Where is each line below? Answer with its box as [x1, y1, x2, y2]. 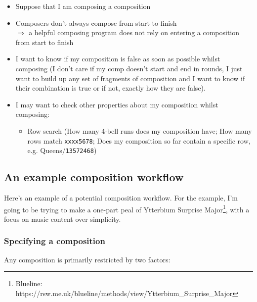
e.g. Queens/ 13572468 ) [27, 145, 97, 155]
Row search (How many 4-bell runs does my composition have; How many [27, 125, 252, 136]
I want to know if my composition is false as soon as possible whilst [15, 53, 220, 64]
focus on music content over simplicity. [4, 213, 121, 224]
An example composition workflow [4, 169, 184, 185]
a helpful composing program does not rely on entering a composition [29, 27, 240, 38]
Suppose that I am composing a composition [15, 1, 151, 11]
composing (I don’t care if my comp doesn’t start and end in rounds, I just [15, 63, 243, 73]
